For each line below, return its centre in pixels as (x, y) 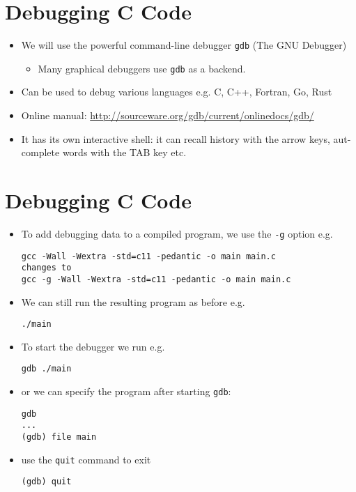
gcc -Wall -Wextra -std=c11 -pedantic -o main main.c (148, 256)
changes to (46, 268)
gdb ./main (46, 369)
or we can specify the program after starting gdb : (126, 391)
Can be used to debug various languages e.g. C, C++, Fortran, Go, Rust (177, 92)
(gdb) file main (59, 437)
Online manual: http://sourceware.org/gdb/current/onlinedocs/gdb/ (168, 115)
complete (40, 152)
